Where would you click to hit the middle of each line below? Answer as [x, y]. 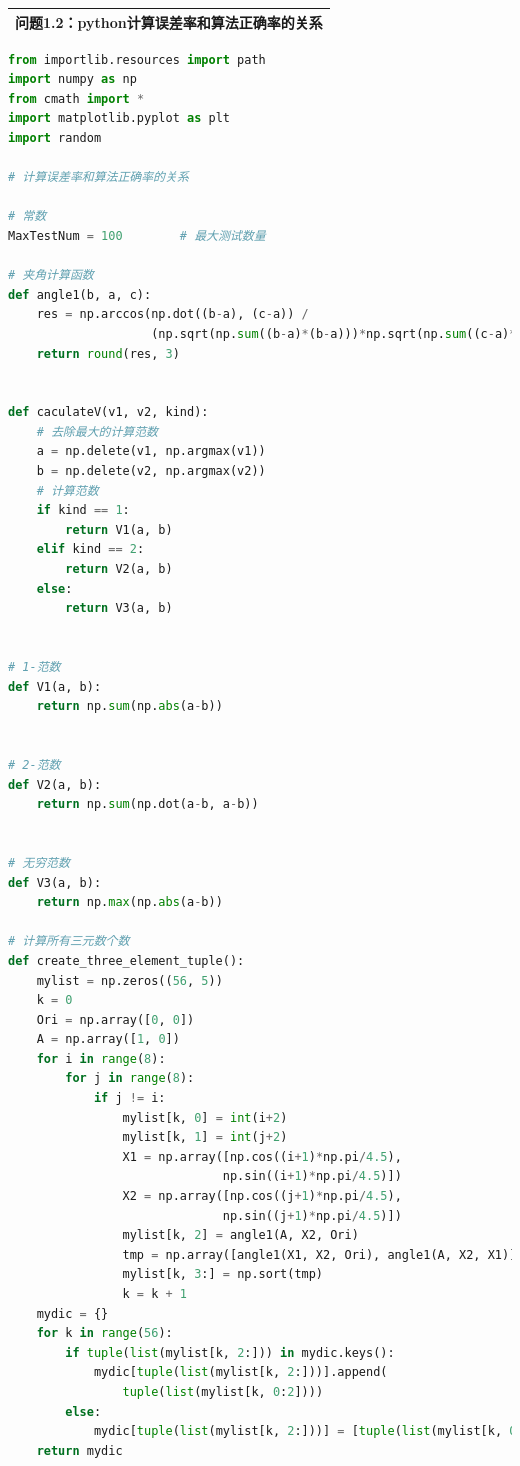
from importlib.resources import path [137, 59]
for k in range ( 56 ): [104, 1333]
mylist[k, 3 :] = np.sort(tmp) [223, 1274]
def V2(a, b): [55, 784]
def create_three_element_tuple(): [126, 960]
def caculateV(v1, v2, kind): [108, 412]
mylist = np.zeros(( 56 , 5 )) [129, 980]
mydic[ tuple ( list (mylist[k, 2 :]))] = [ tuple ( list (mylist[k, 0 [305, 1431]
